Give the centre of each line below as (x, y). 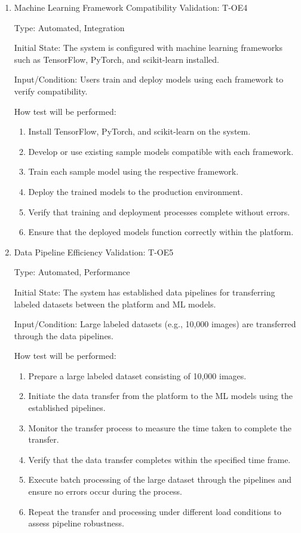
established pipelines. (67, 408)
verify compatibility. (51, 91)
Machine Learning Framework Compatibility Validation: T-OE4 (131, 7)
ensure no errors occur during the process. (105, 491)
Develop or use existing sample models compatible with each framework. (161, 151)
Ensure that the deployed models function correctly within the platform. (161, 232)
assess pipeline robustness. (76, 523)
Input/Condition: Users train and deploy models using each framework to (149, 79)
